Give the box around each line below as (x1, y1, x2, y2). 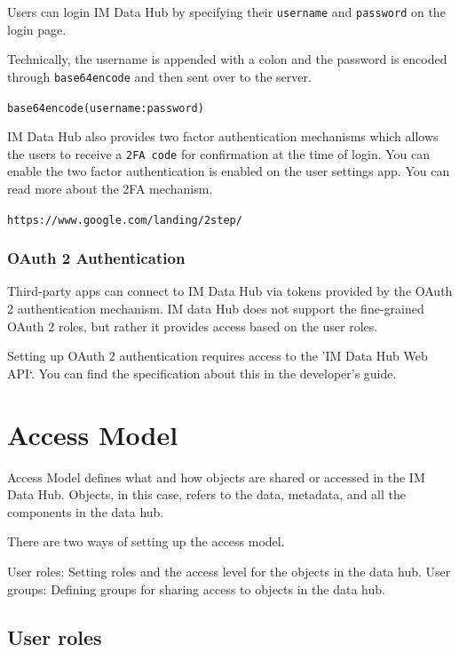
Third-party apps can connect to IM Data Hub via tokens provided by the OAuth (7, 282, 453, 300)
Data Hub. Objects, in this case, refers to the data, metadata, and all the (7, 485, 406, 504)
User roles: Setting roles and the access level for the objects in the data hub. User (7, 561, 451, 580)
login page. (7, 20, 67, 38)
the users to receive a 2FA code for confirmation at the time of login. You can (7, 144, 431, 163)
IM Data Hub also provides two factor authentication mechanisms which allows (7, 127, 439, 146)
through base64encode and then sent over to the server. (7, 67, 312, 85)
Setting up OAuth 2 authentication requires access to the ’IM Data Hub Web (7, 346, 428, 365)
